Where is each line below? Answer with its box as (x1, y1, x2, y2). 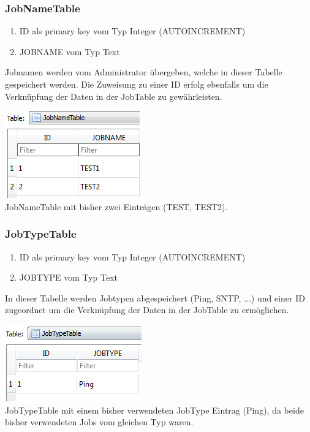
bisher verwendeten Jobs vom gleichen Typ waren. (5, 415, 194, 428)
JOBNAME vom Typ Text (19, 45, 120, 58)
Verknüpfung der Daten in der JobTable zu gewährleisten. (5, 89, 222, 102)
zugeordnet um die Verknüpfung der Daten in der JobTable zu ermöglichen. (5, 303, 289, 316)
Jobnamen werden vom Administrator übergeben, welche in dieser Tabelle (5, 66, 282, 78)
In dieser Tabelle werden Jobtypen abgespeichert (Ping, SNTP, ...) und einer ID (5, 291, 305, 304)
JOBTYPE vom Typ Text (19, 271, 118, 284)
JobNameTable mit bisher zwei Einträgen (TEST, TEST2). (5, 200, 228, 213)
